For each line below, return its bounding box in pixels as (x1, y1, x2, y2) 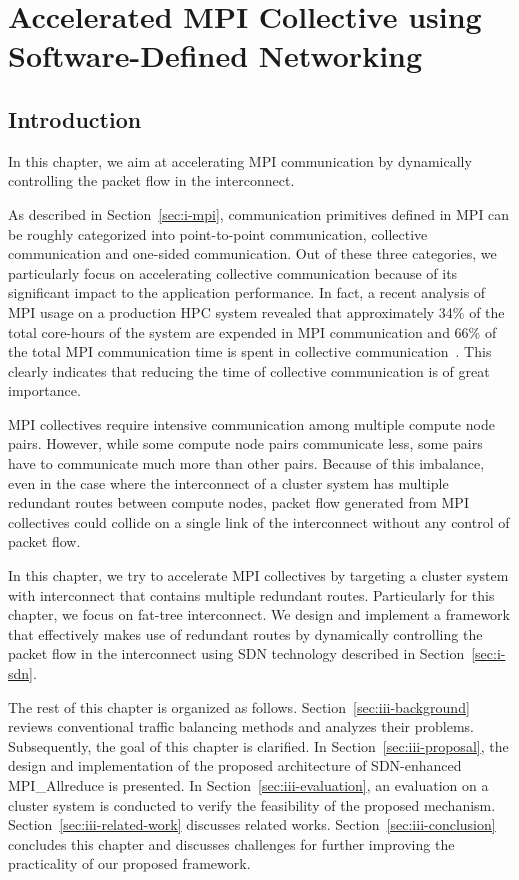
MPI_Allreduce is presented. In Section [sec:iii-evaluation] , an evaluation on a (8, 774, 489, 795)
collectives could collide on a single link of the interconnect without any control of (8, 511, 510, 532)
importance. (8, 380, 81, 401)
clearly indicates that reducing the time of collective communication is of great (8, 360, 490, 381)
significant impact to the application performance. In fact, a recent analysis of (8, 282, 486, 303)
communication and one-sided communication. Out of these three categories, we (8, 243, 497, 264)
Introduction (8, 103, 142, 134)
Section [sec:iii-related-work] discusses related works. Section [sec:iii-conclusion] (8, 814, 496, 835)
